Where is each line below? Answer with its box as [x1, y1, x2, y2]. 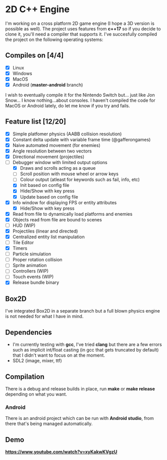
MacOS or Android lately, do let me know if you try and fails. [5, 103, 130, 108]
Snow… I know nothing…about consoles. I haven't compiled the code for [5, 97, 155, 103]
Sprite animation [12, 262, 47, 269]
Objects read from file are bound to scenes [12, 216, 102, 222]
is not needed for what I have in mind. [5, 313, 84, 320]
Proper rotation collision [12, 257, 63, 263]
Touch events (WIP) [12, 274, 54, 280]
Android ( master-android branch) [12, 82, 83, 88]
